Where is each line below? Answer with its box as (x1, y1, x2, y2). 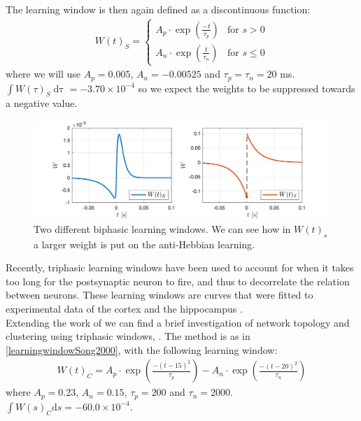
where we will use (6, 66, 81, 81)
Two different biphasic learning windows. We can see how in (34, 221, 291, 236)
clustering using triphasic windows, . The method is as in (6, 329, 250, 343)
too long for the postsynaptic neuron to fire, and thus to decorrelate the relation (6, 273, 350, 288)
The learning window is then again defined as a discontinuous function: (6, 2, 311, 16)
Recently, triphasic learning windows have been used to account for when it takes (6, 260, 354, 275)
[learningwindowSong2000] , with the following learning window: (6, 342, 278, 357)
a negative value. (6, 96, 78, 110)
